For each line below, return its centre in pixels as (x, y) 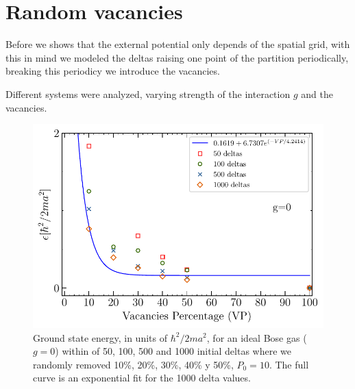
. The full (289, 364)
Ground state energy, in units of (100, 337)
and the (317, 93)
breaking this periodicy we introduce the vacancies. (113, 71)
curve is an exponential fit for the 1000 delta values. (142, 378)
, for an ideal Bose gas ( (257, 337)
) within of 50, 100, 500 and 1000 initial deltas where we (173, 351)
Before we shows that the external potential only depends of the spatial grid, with (178, 44)
